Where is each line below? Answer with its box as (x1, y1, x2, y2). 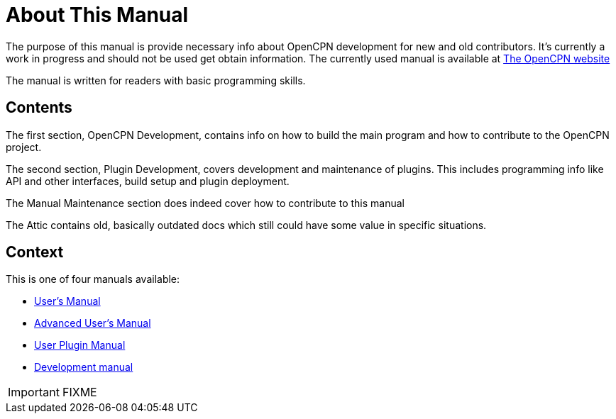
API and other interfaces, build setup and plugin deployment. (6, 174, 290, 187)
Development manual (34, 361, 133, 374)
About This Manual (6, 3, 189, 27)
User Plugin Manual (34, 339, 126, 352)
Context (6, 243, 64, 262)
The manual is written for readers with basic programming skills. (6, 74, 306, 86)
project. (6, 140, 42, 153)
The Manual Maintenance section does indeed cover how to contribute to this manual (6, 196, 405, 209)
